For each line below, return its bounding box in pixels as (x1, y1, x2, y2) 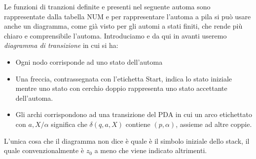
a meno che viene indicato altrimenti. (94, 145, 207, 156)
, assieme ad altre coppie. (176, 119, 252, 129)
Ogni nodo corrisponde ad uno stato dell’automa (15, 56, 163, 67)
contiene (125, 119, 150, 129)
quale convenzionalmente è (4, 145, 84, 156)
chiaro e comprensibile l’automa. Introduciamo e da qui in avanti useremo (4, 30, 227, 40)
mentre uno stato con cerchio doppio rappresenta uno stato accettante (15, 83, 227, 93)
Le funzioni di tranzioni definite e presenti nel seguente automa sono (4, 1, 211, 11)
